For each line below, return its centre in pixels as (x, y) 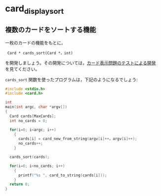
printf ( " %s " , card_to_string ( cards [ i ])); (62, 175)
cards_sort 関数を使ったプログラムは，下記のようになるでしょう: (72, 79)
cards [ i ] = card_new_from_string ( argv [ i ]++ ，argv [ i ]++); (78, 139)
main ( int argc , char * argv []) (36, 107)
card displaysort (35, 9)
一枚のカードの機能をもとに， (35, 43)
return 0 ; (20, 184)
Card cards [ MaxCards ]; (33, 116)
